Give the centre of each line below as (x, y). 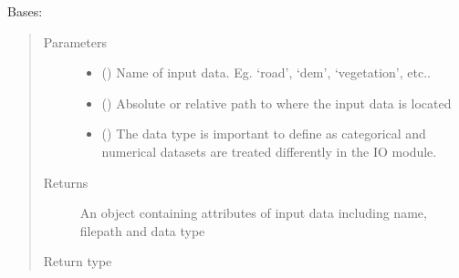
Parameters (75, 41)
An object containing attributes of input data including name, (253, 213)
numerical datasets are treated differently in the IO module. (269, 151)
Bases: (25, 11)
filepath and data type (142, 230)
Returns (66, 182)
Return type (78, 261)
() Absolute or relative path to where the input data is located (276, 103)
